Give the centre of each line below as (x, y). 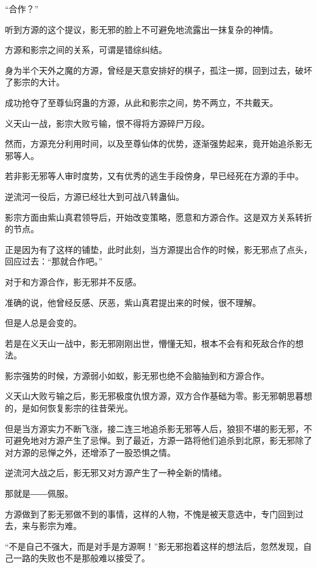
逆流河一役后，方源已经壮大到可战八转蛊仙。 (94, 196)
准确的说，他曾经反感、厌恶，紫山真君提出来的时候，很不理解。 (133, 302)
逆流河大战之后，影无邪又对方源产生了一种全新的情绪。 (116, 473)
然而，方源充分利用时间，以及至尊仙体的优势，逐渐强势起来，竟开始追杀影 (154, 144)
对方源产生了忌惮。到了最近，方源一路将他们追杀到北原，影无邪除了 (175, 440)
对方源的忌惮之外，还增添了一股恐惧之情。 (90, 452)
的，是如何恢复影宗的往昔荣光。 (69, 408)
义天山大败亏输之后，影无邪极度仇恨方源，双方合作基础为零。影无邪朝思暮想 (158, 396)
